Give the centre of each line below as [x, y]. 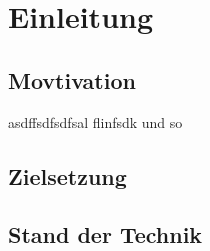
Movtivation [72, 79]
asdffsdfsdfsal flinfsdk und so [95, 121]
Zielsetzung [67, 175]
